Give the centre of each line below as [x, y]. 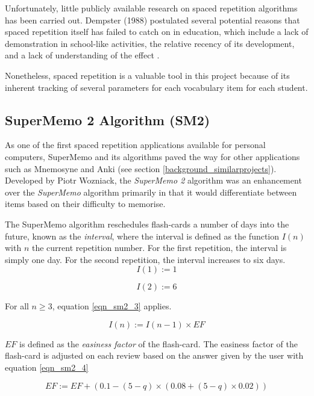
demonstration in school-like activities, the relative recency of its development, [150, 43]
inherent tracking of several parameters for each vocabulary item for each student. [156, 87]
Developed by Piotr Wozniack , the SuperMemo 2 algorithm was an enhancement [153, 180]
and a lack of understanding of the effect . [82, 55]
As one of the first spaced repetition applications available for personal [135, 145]
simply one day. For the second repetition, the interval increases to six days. [145, 259]
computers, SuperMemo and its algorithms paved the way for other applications [152, 156]
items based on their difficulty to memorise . [85, 204]
